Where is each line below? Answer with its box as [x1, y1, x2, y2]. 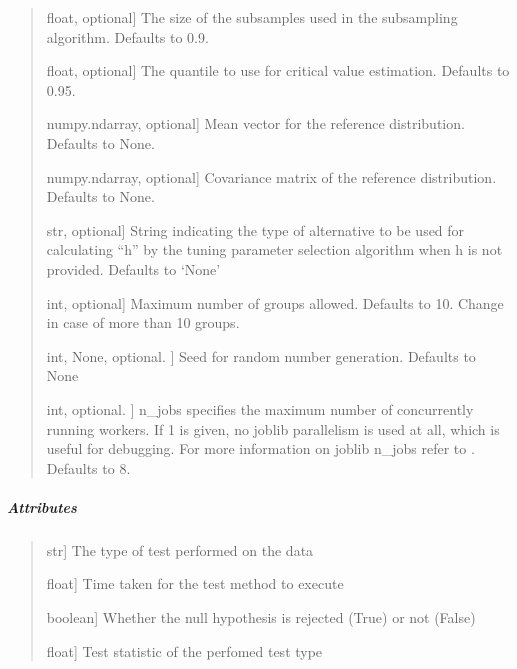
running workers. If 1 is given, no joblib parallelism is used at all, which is [46, 418, 500, 439]
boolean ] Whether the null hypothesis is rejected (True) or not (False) [46, 607, 476, 628]
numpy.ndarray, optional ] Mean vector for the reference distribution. [46, 113, 465, 134]
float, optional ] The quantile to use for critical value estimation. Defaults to [46, 60, 510, 81]
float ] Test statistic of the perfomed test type [46, 640, 323, 661]
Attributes [7, 496, 77, 517]
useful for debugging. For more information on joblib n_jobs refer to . [46, 438, 475, 459]
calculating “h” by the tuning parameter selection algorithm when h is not [46, 239, 503, 260]
